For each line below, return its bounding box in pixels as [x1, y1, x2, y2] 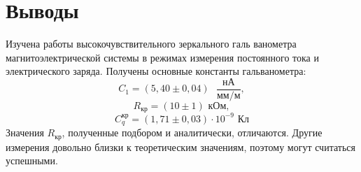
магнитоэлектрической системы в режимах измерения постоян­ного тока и [6, 50, 319, 64]
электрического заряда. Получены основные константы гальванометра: [6, 64, 306, 78]
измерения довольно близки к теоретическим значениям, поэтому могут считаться [6, 139, 355, 154]
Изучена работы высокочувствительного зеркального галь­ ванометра [6, 36, 297, 51]
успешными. [6, 153, 58, 168]
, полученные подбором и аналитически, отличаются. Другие [62, 125, 323, 140]
